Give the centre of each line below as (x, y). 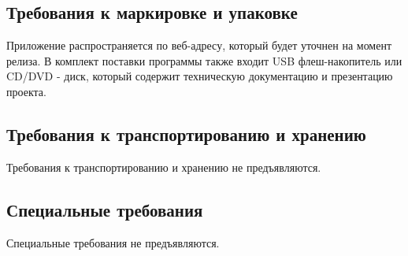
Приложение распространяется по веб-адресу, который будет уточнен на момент (199, 45)
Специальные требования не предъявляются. (113, 242)
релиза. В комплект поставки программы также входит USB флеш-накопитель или (204, 60)
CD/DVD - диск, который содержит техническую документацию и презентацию (200, 76)
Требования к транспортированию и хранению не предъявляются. (164, 167)
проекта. (26, 91)
